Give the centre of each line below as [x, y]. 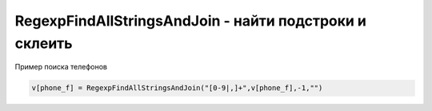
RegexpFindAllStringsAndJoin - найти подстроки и [191, 21]
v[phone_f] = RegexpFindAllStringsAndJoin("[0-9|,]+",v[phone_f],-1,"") [177, 88]
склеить [44, 43]
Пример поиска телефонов [61, 67]
